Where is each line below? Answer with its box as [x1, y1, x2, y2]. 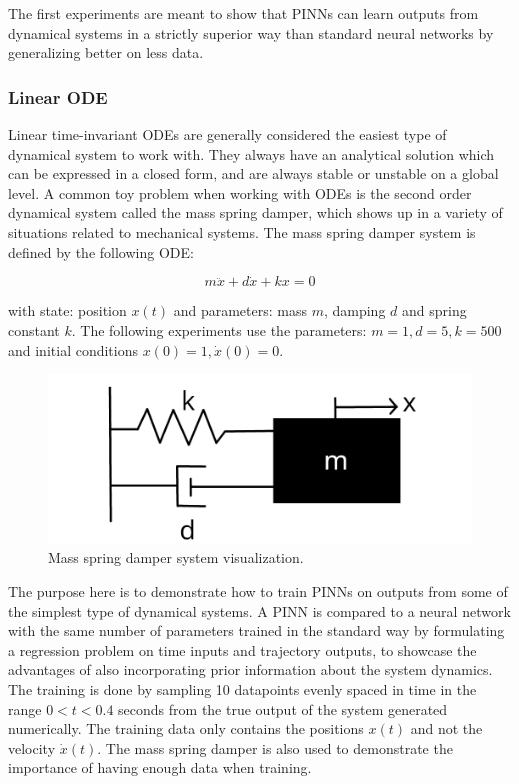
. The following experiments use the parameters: [71, 319, 367, 340]
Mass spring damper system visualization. [48, 547, 304, 568]
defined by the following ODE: [8, 241, 194, 262]
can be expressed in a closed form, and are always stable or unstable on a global [8, 163, 499, 184]
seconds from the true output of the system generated [118, 698, 448, 719]
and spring [401, 300, 467, 321]
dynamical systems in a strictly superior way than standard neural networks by [8, 22, 494, 43]
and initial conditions [8, 339, 139, 360]
